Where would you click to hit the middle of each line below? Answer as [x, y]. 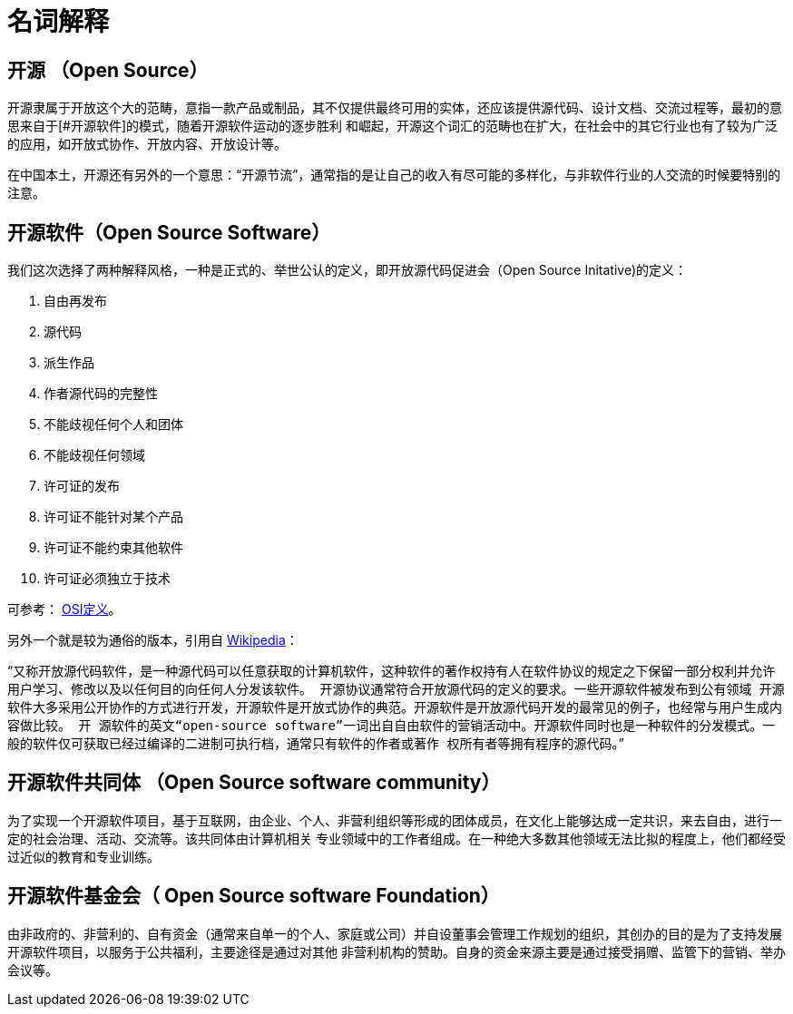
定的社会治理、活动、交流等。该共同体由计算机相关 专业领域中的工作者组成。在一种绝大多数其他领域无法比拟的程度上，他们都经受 [396, 838]
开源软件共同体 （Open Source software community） [254, 783]
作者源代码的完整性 [101, 394]
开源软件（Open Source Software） [169, 232]
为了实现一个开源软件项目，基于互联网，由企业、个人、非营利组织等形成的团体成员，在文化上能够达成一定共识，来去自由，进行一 [395, 820]
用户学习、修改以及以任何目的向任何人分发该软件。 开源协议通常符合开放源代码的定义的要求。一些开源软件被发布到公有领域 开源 [396, 690]
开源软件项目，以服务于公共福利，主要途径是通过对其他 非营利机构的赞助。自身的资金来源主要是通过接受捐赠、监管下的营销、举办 [396, 951]
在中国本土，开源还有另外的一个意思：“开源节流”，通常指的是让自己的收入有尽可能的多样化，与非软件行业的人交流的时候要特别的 [394, 175]
